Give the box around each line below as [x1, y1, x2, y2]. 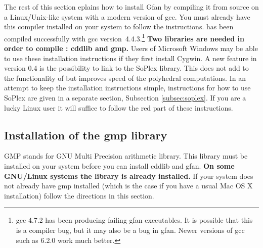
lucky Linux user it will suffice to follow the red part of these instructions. [4, 102, 233, 113]
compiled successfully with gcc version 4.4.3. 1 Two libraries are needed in [4, 31, 245, 43]
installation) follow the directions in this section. [4, 190, 154, 201]
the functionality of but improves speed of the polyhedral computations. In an [4, 72, 246, 83]
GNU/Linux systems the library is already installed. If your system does [4, 170, 253, 181]
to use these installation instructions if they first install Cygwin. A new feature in [4, 53, 257, 63]
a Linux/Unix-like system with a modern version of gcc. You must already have [4, 11, 250, 22]
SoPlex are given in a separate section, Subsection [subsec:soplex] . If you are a [4, 92, 246, 103]
